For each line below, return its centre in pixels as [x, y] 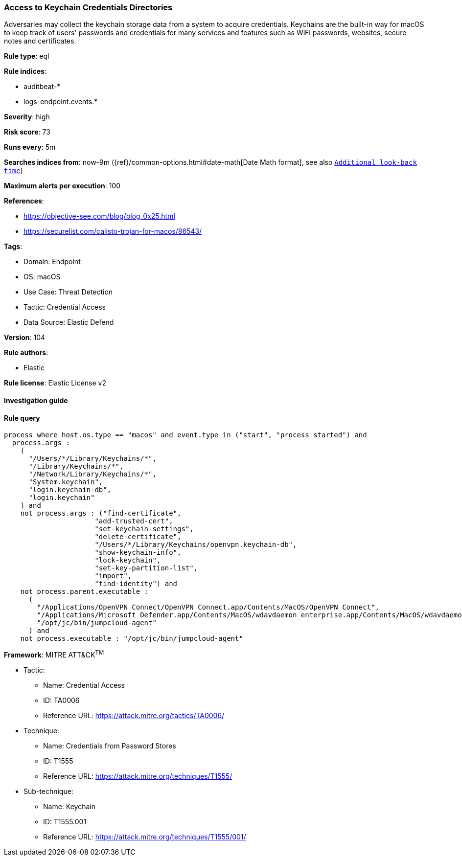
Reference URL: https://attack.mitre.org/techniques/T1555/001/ [145, 837]
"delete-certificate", [138, 537]
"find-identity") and [136, 584]
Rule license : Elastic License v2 [55, 383]
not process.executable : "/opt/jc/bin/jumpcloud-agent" [132, 639]
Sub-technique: [48, 791]
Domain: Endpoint [52, 262]
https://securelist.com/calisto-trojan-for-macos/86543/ [113, 231]
